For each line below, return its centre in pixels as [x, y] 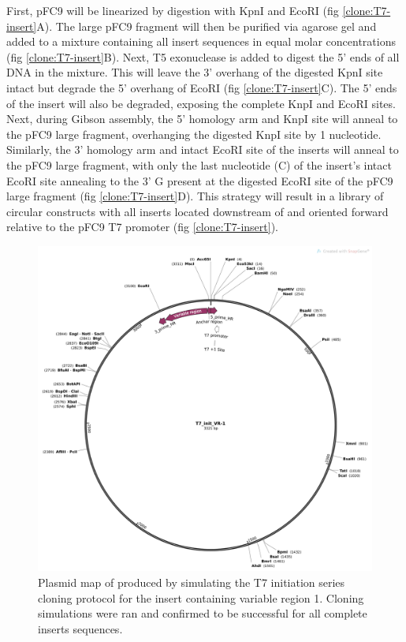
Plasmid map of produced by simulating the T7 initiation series [192, 582]
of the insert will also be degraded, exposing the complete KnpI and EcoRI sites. [201, 103]
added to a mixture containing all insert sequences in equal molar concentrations [201, 41]
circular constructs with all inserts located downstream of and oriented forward [197, 211]
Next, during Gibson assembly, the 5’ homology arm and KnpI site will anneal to [202, 119]
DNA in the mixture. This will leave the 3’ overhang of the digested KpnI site [195, 72]
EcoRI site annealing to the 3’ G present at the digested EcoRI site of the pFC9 [200, 180]
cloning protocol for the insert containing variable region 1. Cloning [201, 597]
